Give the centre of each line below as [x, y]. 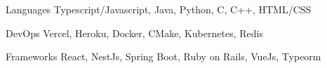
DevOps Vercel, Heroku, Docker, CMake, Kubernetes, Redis [134, 33]
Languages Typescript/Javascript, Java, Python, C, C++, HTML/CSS [159, 9]
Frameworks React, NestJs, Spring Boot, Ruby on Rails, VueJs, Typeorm [163, 56]
